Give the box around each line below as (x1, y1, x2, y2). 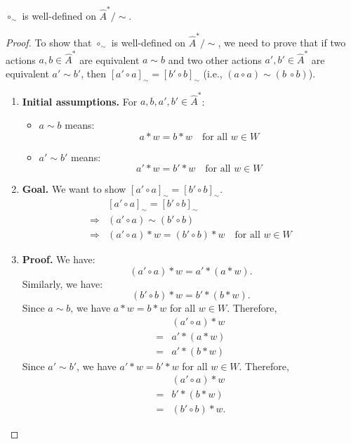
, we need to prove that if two (218, 35, 346, 50)
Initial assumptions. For (22, 94, 138, 108)
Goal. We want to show (22, 182, 126, 196)
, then (81, 65, 107, 80)
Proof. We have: (22, 251, 95, 266)
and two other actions (168, 52, 262, 67)
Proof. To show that (6, 35, 92, 50)
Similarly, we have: (22, 276, 103, 291)
